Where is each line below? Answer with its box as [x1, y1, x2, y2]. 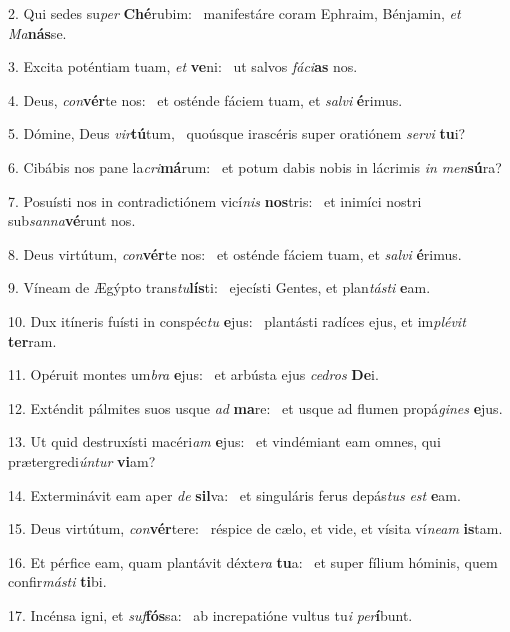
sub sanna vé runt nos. [8, 210, 136, 231]
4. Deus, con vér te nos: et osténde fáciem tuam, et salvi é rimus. [8, 89, 403, 110]
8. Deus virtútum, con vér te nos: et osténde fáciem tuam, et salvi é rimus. [8, 243, 462, 264]
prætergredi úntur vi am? [8, 450, 156, 471]
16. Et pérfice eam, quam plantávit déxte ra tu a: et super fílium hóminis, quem [8, 551, 498, 572]
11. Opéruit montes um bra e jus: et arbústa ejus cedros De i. [8, 364, 379, 385]
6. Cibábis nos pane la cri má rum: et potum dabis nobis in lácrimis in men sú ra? [8, 156, 502, 177]
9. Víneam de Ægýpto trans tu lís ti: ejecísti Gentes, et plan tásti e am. [8, 277, 431, 298]
